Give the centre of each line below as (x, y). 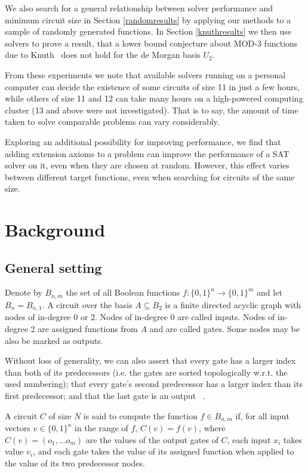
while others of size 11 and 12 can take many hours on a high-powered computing (154, 98)
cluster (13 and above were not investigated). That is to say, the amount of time (152, 110)
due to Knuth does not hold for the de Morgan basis (103, 55)
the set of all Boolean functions (123, 292)
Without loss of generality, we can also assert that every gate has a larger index (150, 360)
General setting (53, 267)
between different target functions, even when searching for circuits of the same (150, 176)
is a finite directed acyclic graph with (233, 304)
